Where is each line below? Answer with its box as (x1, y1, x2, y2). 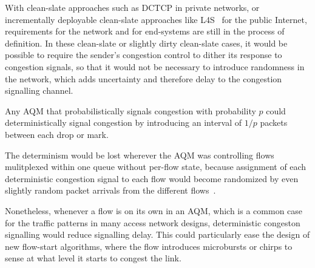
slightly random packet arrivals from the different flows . (5, 184, 216, 197)
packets (260, 116, 288, 129)
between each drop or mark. (5, 128, 109, 140)
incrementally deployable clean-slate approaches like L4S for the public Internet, (5, 13, 307, 25)
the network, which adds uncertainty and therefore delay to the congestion (5, 72, 282, 85)
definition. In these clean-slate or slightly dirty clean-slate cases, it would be (5, 36, 288, 49)
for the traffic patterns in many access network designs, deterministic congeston (5, 216, 300, 229)
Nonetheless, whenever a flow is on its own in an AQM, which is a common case (5, 204, 303, 217)
